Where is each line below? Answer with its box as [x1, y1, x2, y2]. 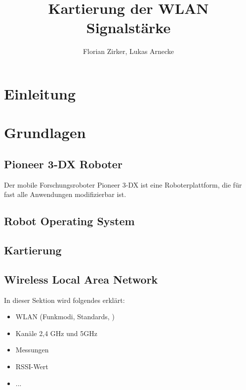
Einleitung [4, 83, 76, 103]
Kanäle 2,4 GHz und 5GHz [15, 328, 97, 338]
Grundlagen [4, 122, 86, 143]
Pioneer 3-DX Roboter [4, 156, 123, 171]
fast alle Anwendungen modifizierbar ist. [4, 189, 126, 199]
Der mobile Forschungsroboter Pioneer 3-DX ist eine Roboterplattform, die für [4, 179, 242, 190]
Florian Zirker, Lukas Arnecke [82, 46, 174, 56]
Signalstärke [86, 17, 171, 38]
